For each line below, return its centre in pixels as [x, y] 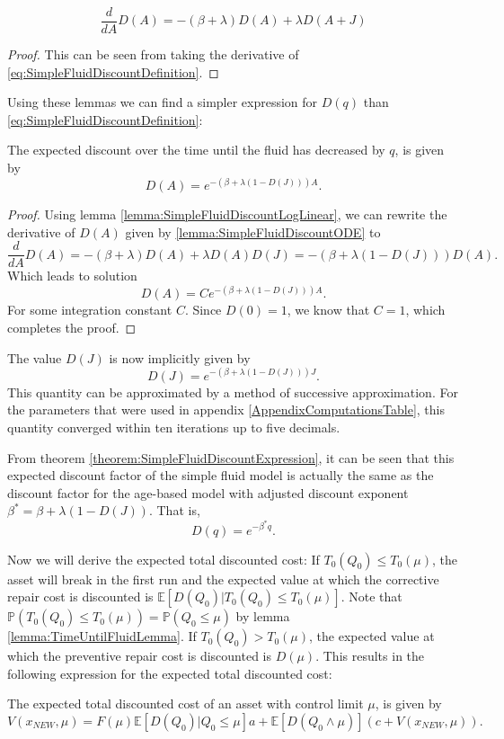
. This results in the [370, 656]
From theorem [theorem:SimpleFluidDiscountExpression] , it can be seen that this [231, 457]
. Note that [371, 597]
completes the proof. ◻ [72, 328]
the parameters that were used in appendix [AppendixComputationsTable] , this [226, 410]
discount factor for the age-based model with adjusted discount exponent [208, 492]
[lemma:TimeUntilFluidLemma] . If [102, 636]
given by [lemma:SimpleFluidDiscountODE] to [253, 231]
